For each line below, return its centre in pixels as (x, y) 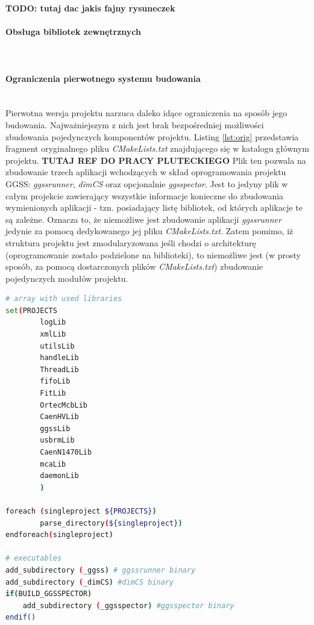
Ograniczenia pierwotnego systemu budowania (103, 78)
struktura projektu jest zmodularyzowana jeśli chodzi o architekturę (131, 242)
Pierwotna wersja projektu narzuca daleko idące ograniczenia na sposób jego (146, 113)
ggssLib (55, 428)
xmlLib (53, 334)
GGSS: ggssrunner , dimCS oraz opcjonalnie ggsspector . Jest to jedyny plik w (147, 183)
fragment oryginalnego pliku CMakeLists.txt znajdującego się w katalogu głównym (157, 148)
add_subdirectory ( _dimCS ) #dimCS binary (90, 582)
